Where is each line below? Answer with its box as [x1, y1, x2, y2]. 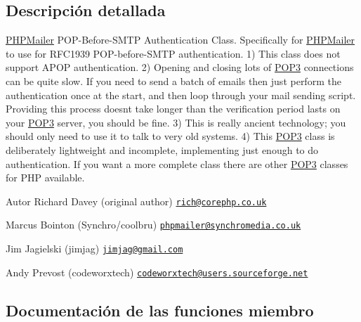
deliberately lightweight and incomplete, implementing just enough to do [6, 142, 319, 157]
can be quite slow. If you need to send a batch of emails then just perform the [6, 73, 341, 88]
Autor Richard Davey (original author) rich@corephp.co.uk [6, 193, 267, 208]
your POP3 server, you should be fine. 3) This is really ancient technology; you [6, 115, 346, 129]
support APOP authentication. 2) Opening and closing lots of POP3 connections [6, 60, 354, 75]
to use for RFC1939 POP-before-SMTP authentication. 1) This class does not [6, 46, 341, 60]
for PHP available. [6, 170, 85, 185]
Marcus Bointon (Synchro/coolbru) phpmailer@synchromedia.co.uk [6, 217, 301, 232]
